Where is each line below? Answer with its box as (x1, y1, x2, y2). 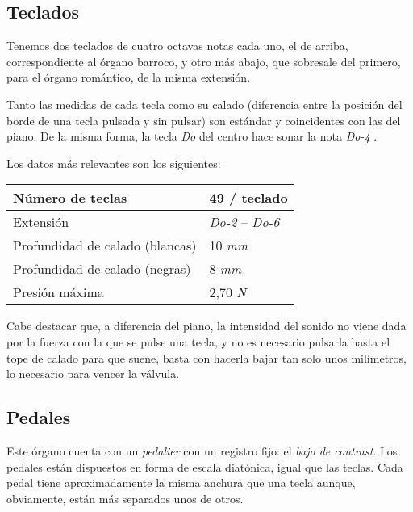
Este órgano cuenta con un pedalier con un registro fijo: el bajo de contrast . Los (6, 442, 398, 459)
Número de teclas (13, 188, 127, 208)
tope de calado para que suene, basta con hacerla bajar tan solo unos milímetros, (6, 349, 407, 366)
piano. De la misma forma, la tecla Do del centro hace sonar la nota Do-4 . (6, 128, 378, 145)
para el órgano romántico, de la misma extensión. (6, 69, 251, 86)
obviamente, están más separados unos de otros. (6, 489, 244, 506)
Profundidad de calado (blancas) (13, 236, 197, 255)
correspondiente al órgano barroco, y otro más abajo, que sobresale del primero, (6, 52, 401, 69)
